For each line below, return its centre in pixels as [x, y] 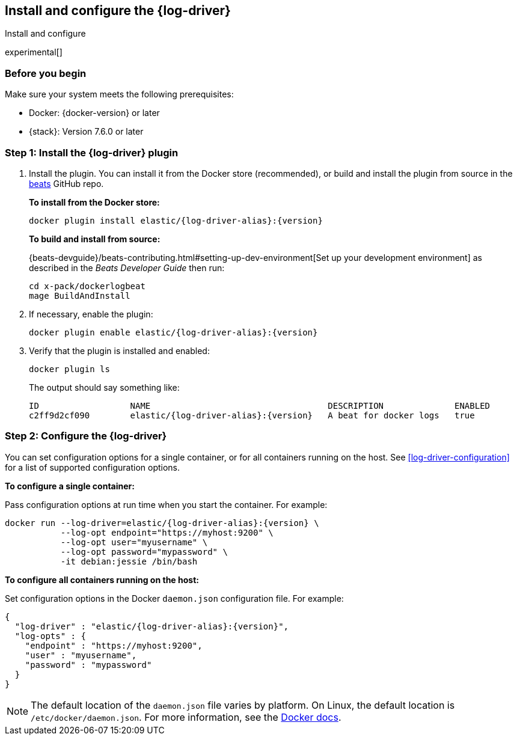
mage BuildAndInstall [80, 295]
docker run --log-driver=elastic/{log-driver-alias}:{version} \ [162, 523]
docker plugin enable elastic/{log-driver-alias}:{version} [173, 332]
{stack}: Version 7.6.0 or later [86, 132]
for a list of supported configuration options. [93, 467]
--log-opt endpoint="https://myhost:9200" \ [167, 532]
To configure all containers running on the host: [102, 579]
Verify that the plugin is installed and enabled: [119, 350]
